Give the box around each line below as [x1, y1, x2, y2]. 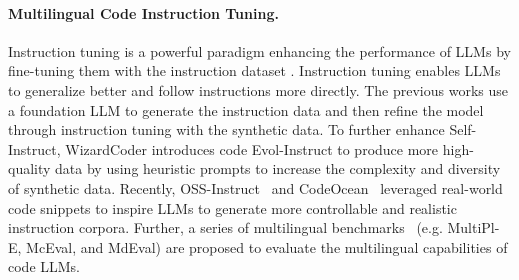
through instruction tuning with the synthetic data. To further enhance [8, 119, 445, 140]
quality [8, 158, 51, 179]
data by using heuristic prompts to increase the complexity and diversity [55, 158, 501, 179]
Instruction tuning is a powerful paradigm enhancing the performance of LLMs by [8, 40, 511, 61]
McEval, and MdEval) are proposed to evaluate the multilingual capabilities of [26, 236, 508, 257]
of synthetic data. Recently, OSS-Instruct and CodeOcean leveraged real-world [8, 177, 503, 198]
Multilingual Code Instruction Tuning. [8, 2, 279, 23]
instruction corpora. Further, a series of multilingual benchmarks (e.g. [8, 217, 443, 238]
